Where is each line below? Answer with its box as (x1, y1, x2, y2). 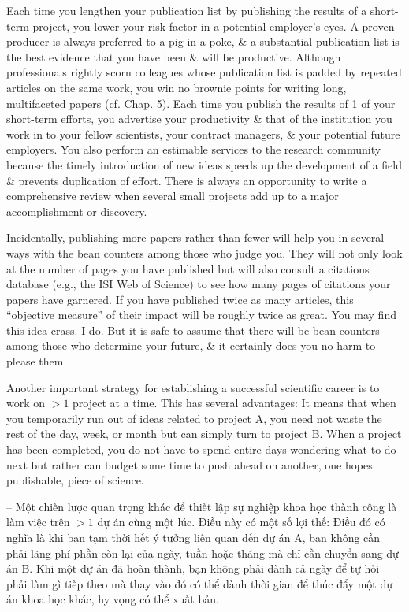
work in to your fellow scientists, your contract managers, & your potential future (6, 125, 400, 142)
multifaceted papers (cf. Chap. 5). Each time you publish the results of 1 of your (6, 95, 396, 111)
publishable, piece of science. (6, 472, 144, 488)
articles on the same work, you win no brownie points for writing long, (6, 79, 347, 95)
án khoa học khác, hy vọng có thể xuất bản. (6, 591, 219, 607)
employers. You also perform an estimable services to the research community (6, 141, 381, 158)
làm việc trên (6, 514, 70, 530)
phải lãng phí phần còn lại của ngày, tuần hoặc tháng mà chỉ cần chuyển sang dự (6, 544, 399, 561)
